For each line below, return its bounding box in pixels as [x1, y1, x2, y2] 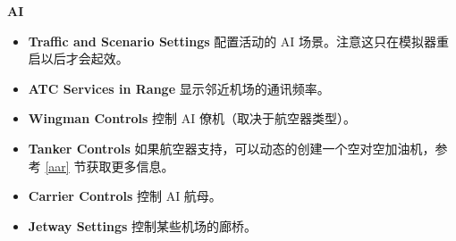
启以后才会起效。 [28, 49, 129, 68]
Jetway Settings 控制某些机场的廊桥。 [28, 216, 258, 235]
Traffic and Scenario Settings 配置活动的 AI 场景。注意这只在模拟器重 [28, 31, 450, 50]
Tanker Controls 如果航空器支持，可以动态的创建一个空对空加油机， [28, 138, 435, 157]
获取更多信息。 [86, 156, 174, 175]
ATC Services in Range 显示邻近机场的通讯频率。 [28, 79, 330, 97]
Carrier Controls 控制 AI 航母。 [28, 187, 222, 205]
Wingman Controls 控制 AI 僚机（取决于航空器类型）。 [28, 109, 356, 128]
